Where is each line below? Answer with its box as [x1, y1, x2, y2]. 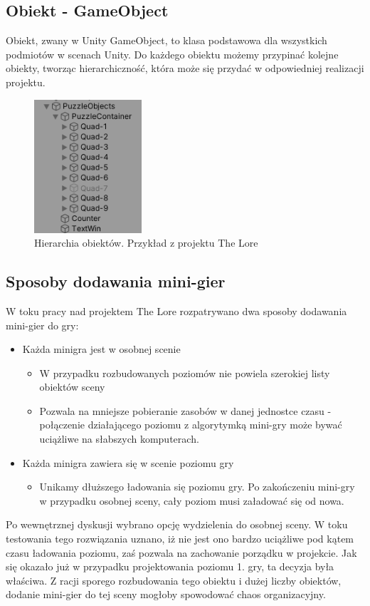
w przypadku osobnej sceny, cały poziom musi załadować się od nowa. [39, 493, 344, 508]
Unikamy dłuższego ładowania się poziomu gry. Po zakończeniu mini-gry [39, 479, 355, 494]
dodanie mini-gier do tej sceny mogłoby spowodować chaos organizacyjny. [6, 587, 326, 602]
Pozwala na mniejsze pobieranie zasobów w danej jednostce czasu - [39, 403, 332, 418]
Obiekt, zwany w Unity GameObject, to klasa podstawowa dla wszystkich [6, 33, 327, 48]
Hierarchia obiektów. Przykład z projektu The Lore [34, 235, 258, 250]
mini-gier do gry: [6, 317, 79, 332]
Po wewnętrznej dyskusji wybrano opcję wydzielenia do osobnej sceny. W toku [6, 517, 348, 532]
